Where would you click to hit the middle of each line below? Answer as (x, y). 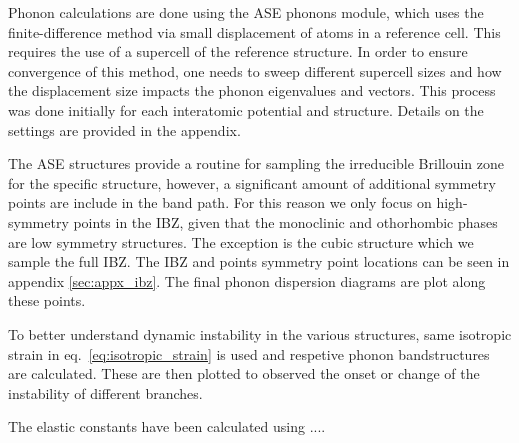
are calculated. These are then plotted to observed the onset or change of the (244, 373)
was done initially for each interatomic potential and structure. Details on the (246, 109)
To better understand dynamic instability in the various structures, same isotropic (260, 333)
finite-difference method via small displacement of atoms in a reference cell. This (254, 31)
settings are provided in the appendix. (124, 129)
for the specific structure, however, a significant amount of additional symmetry (252, 182)
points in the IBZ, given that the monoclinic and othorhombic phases (285, 221)
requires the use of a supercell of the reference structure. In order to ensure (238, 51)
